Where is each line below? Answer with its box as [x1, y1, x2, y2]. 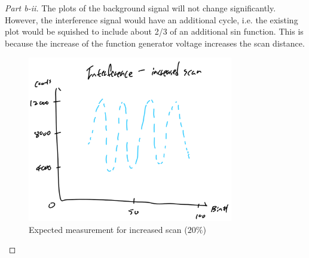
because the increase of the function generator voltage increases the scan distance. [5, 36, 305, 49]
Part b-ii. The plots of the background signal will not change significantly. [5, 2, 276, 14]
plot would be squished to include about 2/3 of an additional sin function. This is [5, 25, 304, 38]
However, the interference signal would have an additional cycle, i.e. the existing [5, 13, 298, 26]
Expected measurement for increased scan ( [29, 223, 188, 235]
